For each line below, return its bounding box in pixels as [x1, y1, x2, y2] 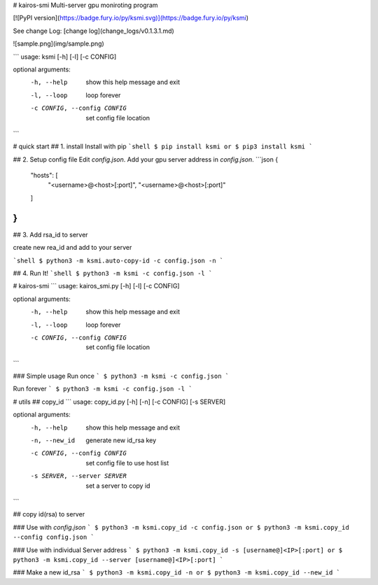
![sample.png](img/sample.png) [13, 39, 104, 48]
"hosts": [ [30, 171, 59, 180]
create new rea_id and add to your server [13, 244, 132, 252]
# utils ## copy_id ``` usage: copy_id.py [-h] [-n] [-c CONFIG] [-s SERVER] [13, 397, 226, 406]
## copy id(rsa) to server [13, 510, 85, 519]
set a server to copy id [85, 481, 150, 490]
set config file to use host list [85, 458, 169, 467]
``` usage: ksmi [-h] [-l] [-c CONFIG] [13, 52, 117, 61]
